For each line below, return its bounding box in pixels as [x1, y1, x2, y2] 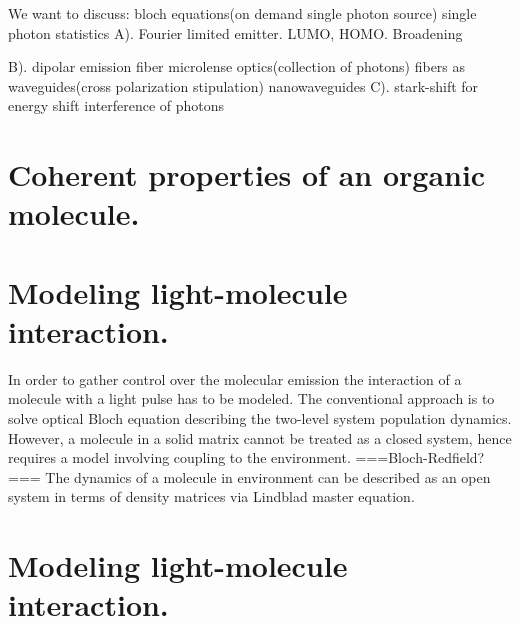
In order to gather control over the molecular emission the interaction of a [8, 368, 462, 389]
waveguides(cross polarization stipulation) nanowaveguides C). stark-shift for [8, 75, 479, 96]
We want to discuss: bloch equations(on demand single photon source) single [8, 3, 477, 23]
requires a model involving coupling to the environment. [8, 447, 351, 468]
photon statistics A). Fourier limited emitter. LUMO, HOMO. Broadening [8, 22, 463, 43]
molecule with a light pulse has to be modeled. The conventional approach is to [8, 388, 495, 409]
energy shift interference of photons [8, 95, 225, 116]
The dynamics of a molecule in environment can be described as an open [45, 466, 491, 487]
